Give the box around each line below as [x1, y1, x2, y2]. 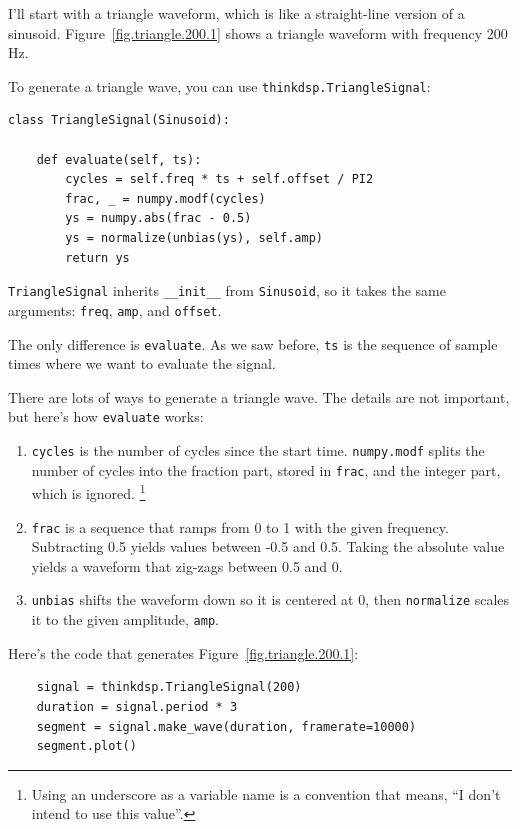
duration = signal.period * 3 [36, 699, 238, 714]
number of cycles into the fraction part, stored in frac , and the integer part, [31, 459, 501, 480]
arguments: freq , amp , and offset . [8, 299, 222, 320]
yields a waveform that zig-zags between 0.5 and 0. [31, 555, 343, 576]
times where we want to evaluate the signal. [8, 353, 276, 374]
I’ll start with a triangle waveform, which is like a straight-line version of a [8, 3, 465, 23]
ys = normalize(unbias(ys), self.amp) [65, 231, 323, 245]
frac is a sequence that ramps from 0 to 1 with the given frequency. [31, 516, 449, 537]
